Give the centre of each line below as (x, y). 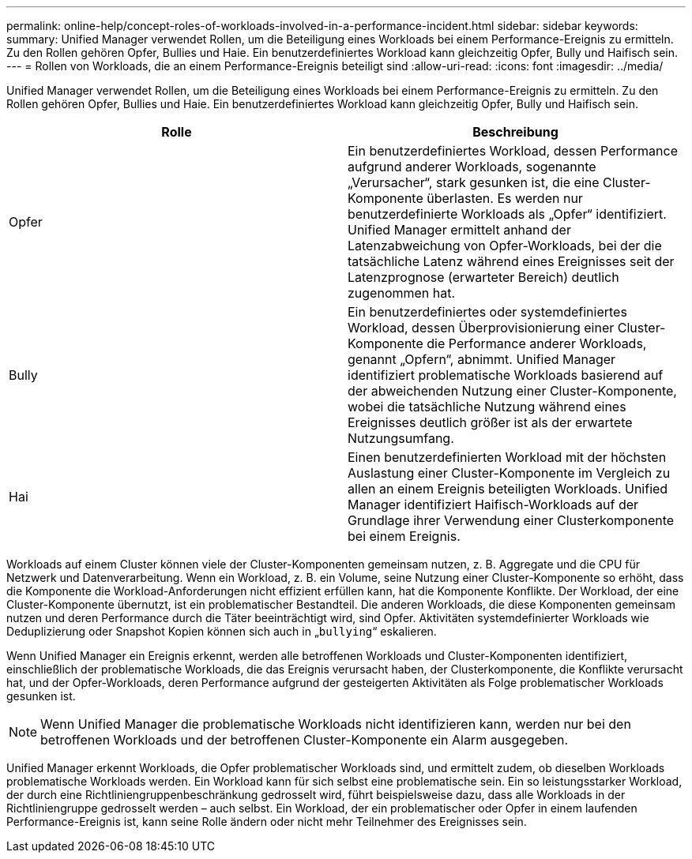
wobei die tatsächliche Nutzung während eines (487, 407)
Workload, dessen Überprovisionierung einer (481, 328)
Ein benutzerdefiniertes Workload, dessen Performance (513, 151)
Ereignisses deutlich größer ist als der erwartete (490, 422)
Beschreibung (515, 132)
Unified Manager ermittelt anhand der (459, 230)
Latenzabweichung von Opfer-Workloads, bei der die (505, 246)
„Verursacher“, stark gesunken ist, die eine (474, 182)
